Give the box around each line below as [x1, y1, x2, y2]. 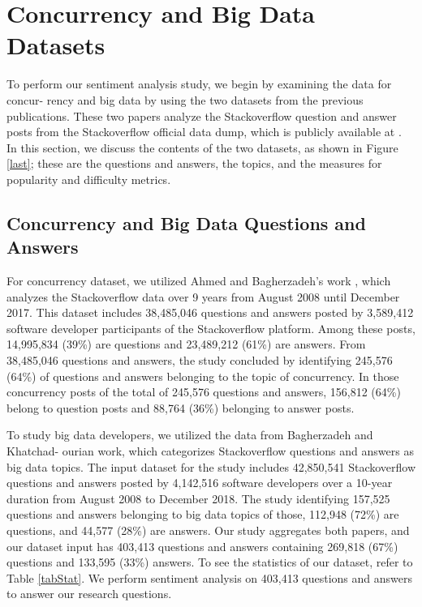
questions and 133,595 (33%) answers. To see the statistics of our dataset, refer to [6, 554, 413, 571]
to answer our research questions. [6, 585, 172, 602]
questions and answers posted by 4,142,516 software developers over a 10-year [6, 474, 393, 491]
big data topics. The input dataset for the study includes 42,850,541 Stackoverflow [6, 458, 416, 475]
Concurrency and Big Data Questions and [6, 210, 366, 235]
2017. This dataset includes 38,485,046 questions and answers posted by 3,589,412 [6, 304, 414, 321]
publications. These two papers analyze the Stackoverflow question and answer [6, 107, 397, 124]
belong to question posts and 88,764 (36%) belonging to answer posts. [6, 399, 355, 416]
